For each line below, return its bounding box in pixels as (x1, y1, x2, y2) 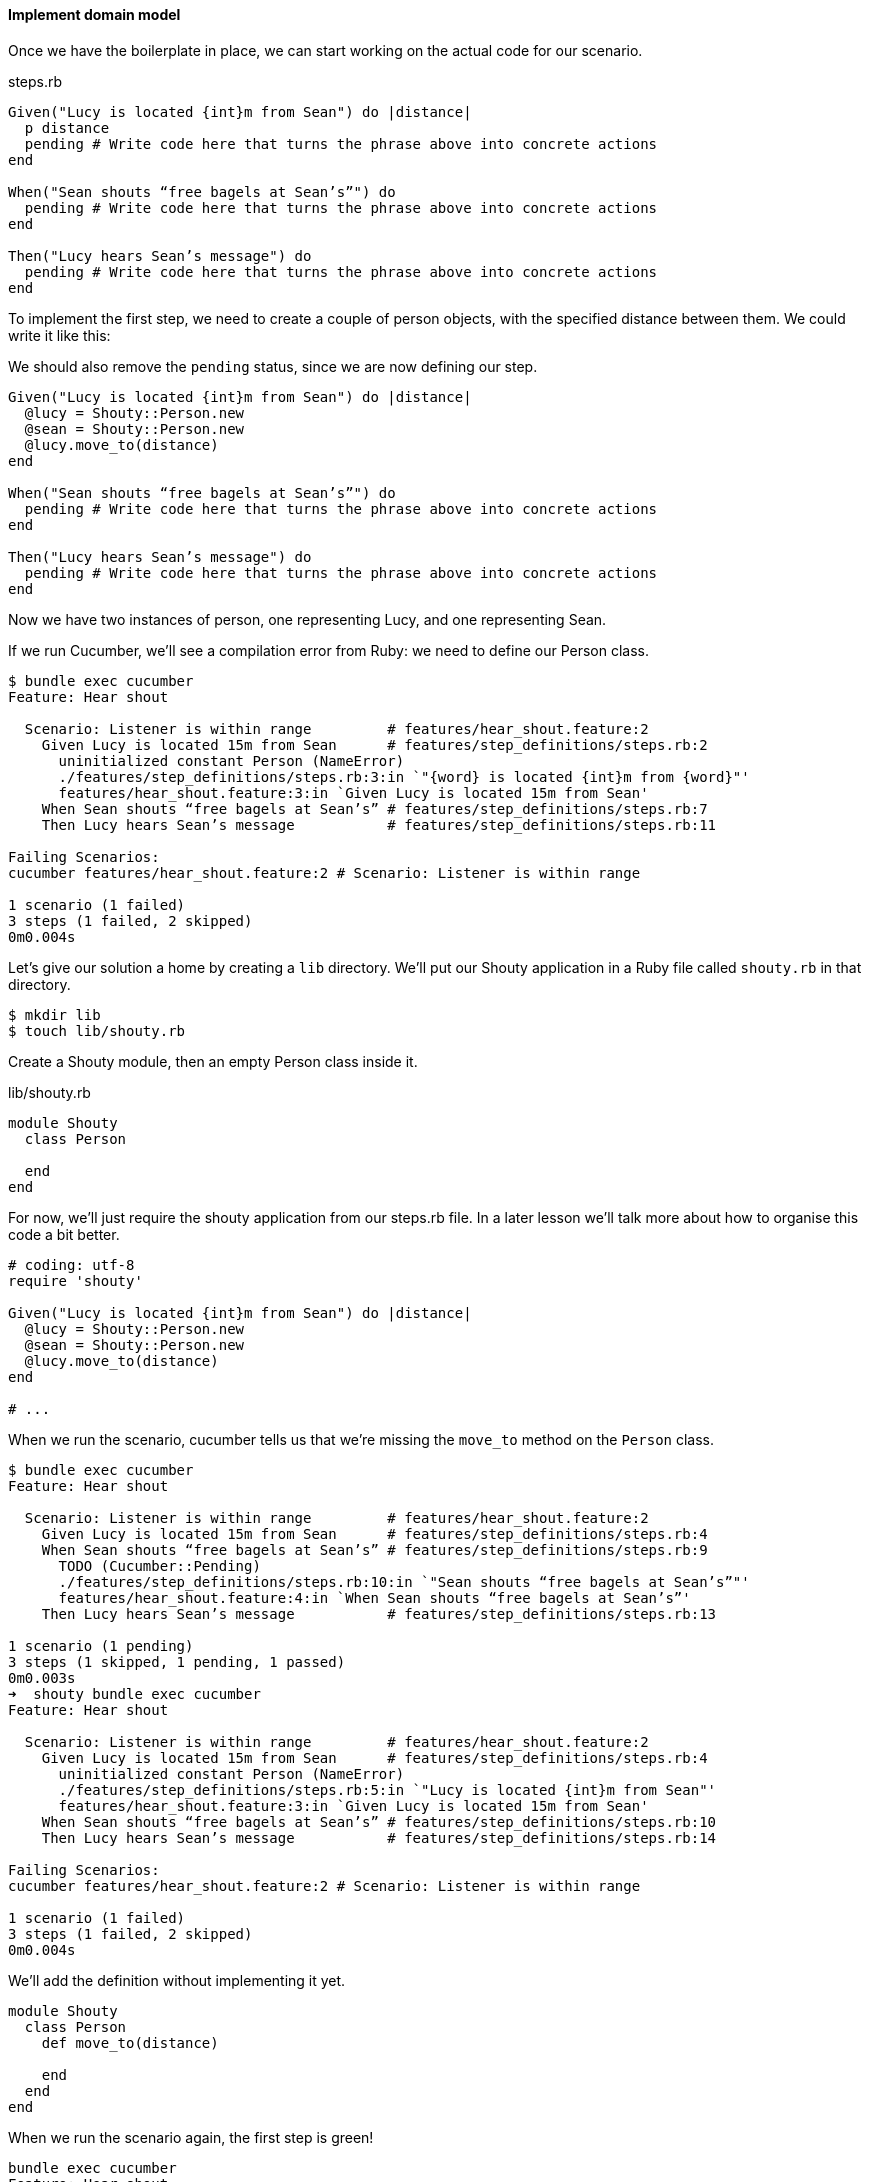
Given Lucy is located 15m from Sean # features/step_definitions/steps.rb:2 (41, 736, 708, 753)
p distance (24, 119, 110, 136)
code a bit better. (8, 1225, 120, 1243)
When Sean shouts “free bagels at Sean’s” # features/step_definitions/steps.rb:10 (41, 1813, 717, 1830)
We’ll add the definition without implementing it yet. (8, 1971, 346, 1989)
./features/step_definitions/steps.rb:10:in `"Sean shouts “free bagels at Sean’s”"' (58, 1573, 750, 1590)
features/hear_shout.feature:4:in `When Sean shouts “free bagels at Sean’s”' (58, 1589, 691, 1606)
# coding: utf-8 (8, 1256, 135, 1273)
